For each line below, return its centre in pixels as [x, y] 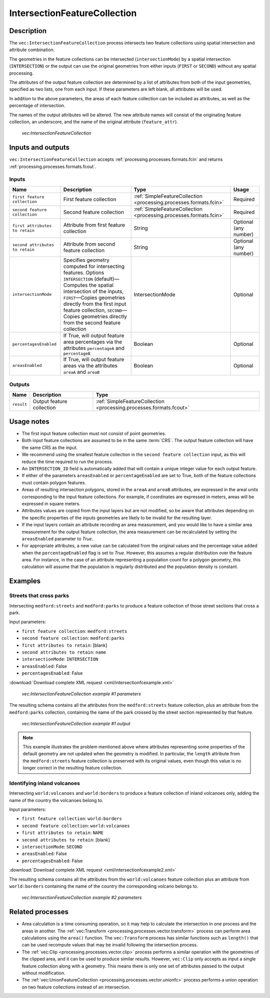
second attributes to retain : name [64, 652]
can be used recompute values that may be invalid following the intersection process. [110, 945]
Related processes [39, 912]
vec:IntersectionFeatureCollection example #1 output [76, 724]
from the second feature [92, 322]
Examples [25, 581]
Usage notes [29, 421]
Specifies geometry [86, 260]
